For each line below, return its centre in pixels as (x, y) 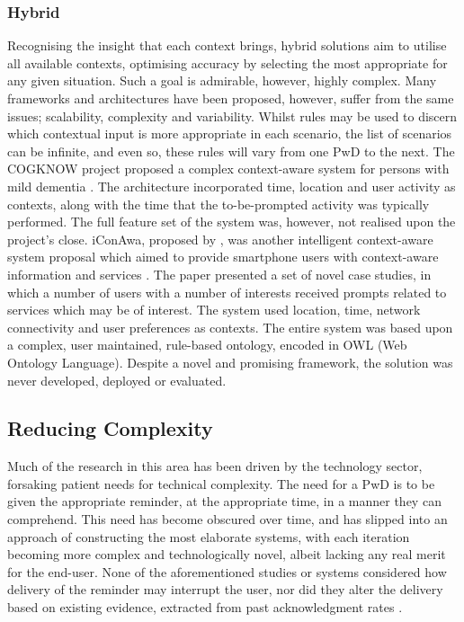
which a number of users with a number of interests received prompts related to (227, 292)
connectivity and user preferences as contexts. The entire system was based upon (230, 327)
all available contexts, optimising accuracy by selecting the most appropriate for (228, 62)
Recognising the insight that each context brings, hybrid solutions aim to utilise (227, 45)
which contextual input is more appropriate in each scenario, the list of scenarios (230, 133)
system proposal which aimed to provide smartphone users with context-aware (223, 257)
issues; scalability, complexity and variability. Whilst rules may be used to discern (232, 116)
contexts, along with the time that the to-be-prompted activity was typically (219, 204)
